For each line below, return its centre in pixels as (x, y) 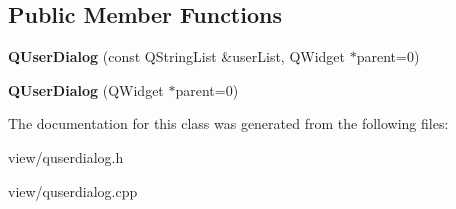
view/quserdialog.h (66, 156)
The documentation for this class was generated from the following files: (228, 123)
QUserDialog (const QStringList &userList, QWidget (177, 56)
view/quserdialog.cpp (73, 190)
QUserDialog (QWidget (86, 89)
